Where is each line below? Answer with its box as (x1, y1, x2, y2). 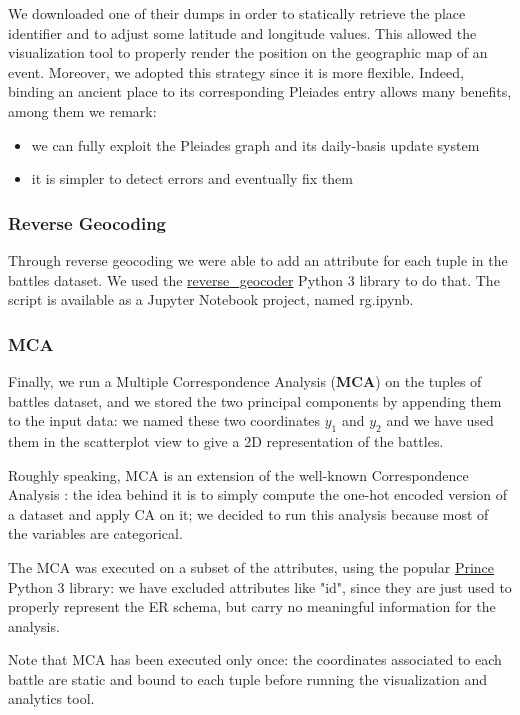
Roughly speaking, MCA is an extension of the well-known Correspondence (8, 464, 469, 485)
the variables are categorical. (8, 523, 183, 544)
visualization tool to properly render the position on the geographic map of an (8, 42, 488, 63)
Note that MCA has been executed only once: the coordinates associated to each (8, 649, 502, 670)
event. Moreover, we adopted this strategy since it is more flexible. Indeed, (8, 61, 464, 82)
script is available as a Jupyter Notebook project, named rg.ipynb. (8, 289, 414, 310)
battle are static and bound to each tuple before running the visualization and (8, 668, 488, 689)
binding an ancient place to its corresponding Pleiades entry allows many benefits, (8, 81, 512, 102)
